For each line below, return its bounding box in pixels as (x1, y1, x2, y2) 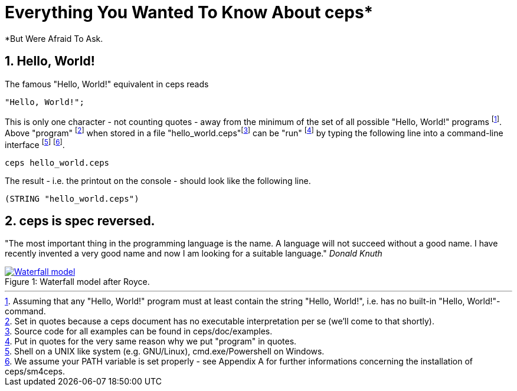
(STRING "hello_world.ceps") (5, 193, 139, 203)
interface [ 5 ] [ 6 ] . (5, 137, 65, 150)
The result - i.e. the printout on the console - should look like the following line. (5, 175, 311, 186)
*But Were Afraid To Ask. (5, 33, 103, 44)
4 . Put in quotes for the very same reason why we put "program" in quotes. (5, 336, 297, 347)
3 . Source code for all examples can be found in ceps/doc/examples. (5, 326, 273, 337)
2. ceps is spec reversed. (5, 213, 155, 228)
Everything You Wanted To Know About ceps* (5, 2, 374, 22)
